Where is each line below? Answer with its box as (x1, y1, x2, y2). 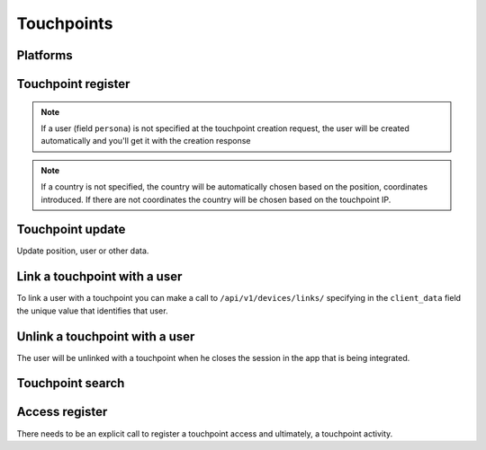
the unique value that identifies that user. (16, 305, 168, 316)
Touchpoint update (16, 222, 126, 237)
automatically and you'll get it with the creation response (40, 136, 251, 146)
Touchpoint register (16, 76, 130, 92)
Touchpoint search (16, 375, 125, 391)
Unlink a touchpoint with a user (16, 329, 195, 344)
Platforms (16, 48, 73, 63)
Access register (16, 404, 108, 419)
